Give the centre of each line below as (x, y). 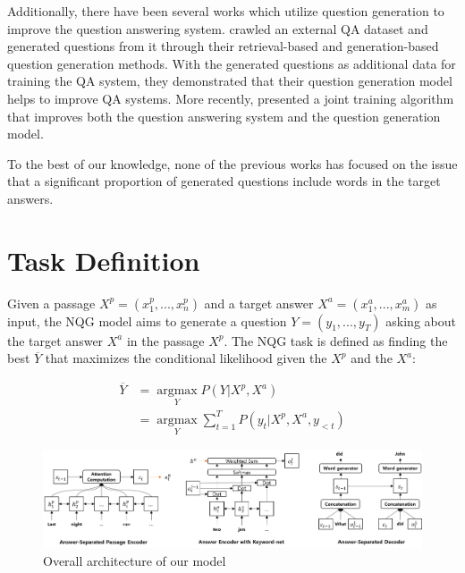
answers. (30, 198)
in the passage (165, 340)
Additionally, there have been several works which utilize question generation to (226, 11)
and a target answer (259, 303)
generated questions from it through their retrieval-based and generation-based (223, 46)
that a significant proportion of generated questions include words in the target (224, 181)
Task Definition (104, 260)
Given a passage (51, 303)
